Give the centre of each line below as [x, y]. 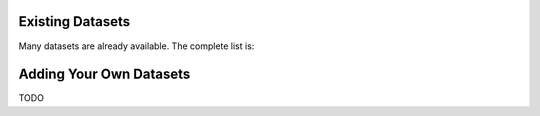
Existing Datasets [74, 21]
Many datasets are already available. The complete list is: [136, 46]
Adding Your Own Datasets [104, 74]
